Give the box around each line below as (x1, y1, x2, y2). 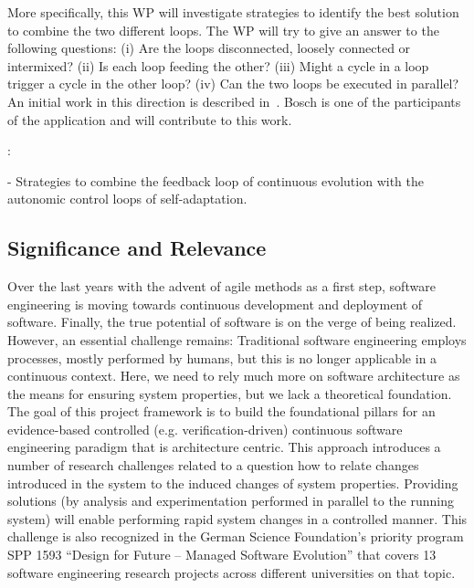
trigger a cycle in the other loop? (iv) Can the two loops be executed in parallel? (7, 74, 459, 93)
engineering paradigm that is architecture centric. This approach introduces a (7, 437, 441, 457)
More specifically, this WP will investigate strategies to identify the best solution (7, 3, 459, 21)
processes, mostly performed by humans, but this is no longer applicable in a (7, 348, 437, 367)
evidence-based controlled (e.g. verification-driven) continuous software (7, 419, 403, 438)
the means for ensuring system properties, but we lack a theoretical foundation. (7, 383, 452, 403)
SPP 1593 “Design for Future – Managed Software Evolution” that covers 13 (7, 545, 437, 564)
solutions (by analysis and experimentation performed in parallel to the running (7, 491, 455, 510)
